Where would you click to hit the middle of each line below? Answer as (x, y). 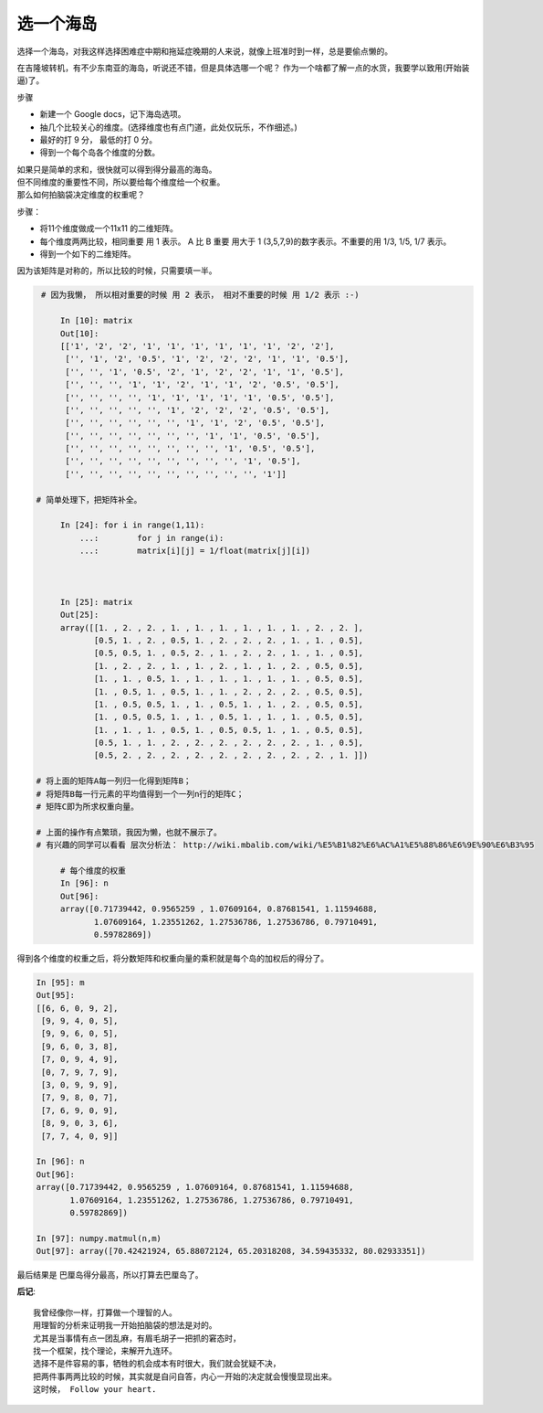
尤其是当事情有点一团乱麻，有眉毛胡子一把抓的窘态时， (137, 1338)
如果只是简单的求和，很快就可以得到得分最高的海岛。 (117, 169)
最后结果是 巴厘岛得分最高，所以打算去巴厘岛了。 (110, 1275)
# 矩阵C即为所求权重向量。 (87, 807)
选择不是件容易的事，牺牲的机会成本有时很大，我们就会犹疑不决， (157, 1364)
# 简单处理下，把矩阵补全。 (89, 499)
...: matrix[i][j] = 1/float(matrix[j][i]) (195, 551)
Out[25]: (79, 615)
